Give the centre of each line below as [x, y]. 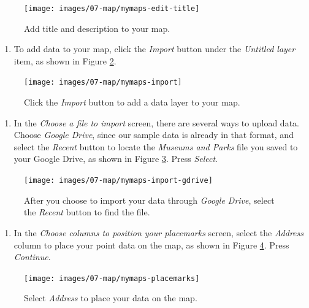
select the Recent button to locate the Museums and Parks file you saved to [156, 146]
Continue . [32, 257]
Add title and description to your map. [97, 28]
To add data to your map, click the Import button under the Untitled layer [154, 49]
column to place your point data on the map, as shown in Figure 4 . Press [151, 244]
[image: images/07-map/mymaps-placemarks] [112, 278]
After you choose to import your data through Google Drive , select [149, 200]
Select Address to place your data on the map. [111, 298]
